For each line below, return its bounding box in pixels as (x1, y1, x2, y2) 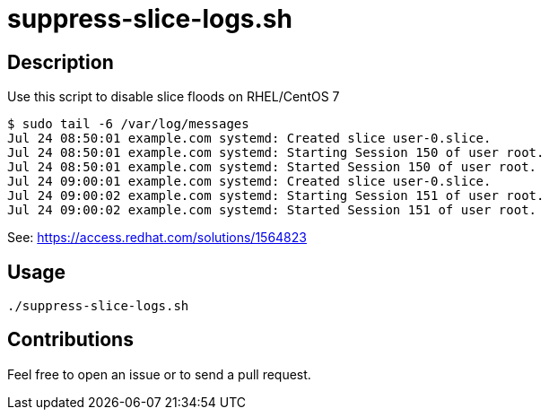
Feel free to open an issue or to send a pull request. (7, 366, 311, 382)
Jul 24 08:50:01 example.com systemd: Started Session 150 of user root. (7, 160, 537, 175)
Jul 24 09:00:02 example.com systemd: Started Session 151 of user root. (7, 203, 537, 218)
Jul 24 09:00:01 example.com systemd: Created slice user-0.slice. (7, 174, 492, 189)
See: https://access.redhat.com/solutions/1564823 (7, 230, 307, 246)
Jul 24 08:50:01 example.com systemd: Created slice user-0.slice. (7, 131, 492, 146)
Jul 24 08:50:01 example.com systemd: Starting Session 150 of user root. (7, 145, 545, 161)
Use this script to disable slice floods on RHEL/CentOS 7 (7, 89, 340, 105)
